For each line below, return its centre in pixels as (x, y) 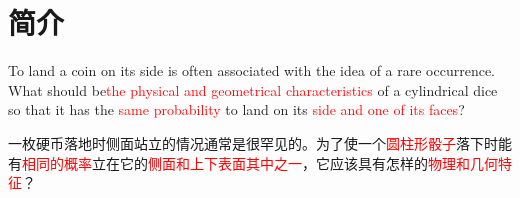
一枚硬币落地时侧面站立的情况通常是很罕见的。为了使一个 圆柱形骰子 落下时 (253, 142)
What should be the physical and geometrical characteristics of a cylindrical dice (253, 89)
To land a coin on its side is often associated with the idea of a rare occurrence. (252, 70)
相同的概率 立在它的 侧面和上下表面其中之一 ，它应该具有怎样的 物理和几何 (260, 162)
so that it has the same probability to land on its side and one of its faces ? (236, 109)
